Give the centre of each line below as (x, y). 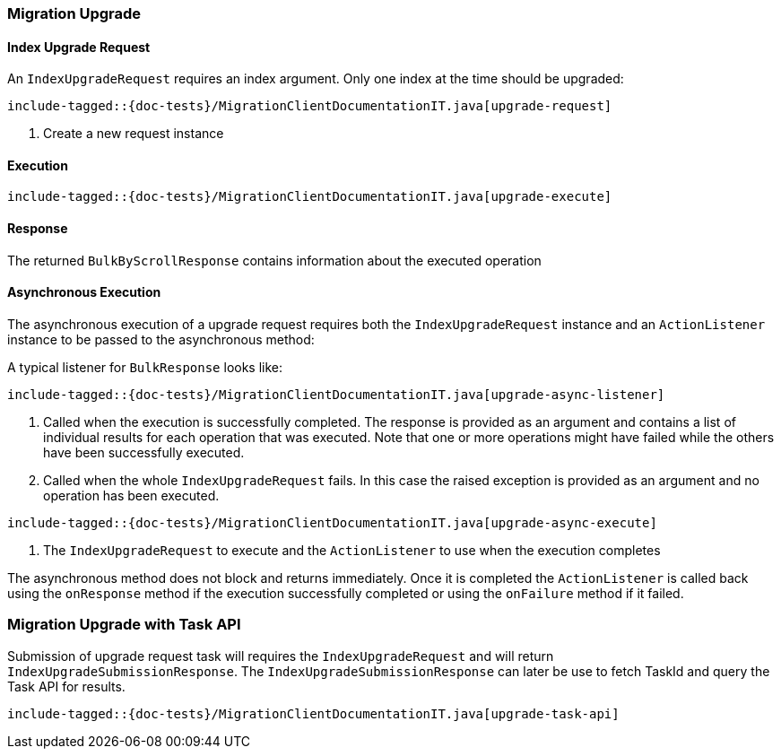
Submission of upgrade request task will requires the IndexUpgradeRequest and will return (281, 656)
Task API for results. (66, 686)
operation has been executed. (131, 495)
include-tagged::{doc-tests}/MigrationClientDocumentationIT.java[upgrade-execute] (310, 197)
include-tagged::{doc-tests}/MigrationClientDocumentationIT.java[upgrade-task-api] (313, 713)
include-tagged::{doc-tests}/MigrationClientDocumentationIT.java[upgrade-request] (310, 106)
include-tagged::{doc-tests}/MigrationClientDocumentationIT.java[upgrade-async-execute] (332, 522)
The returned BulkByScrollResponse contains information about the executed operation (274, 260)
